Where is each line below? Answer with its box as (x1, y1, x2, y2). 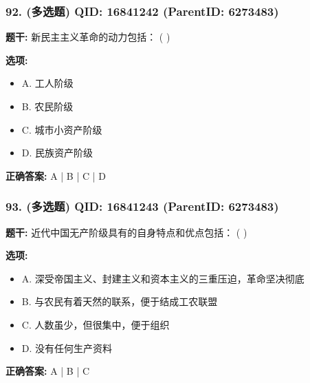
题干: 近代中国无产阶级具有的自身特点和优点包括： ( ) (5, 225, 247, 239)
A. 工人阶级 (21, 76, 74, 90)
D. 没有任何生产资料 (21, 340, 113, 355)
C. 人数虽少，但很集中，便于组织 (21, 317, 170, 331)
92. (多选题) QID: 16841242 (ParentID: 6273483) (5, 2, 279, 19)
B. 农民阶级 (21, 99, 74, 113)
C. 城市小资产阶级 (21, 122, 102, 136)
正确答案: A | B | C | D (5, 168, 106, 183)
